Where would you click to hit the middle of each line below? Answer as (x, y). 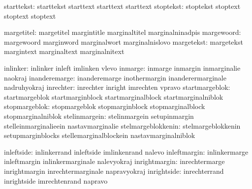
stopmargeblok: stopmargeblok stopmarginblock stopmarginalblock (105, 106)
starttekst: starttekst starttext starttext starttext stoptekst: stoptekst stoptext (122, 6)
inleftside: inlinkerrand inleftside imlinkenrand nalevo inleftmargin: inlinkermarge (126, 151)
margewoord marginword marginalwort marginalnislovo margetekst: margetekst (124, 41)
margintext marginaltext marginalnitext (64, 51)
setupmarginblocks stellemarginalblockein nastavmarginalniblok (100, 135)
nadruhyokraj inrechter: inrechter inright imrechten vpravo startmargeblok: (117, 87)
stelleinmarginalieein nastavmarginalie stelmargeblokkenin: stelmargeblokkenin (122, 125)
